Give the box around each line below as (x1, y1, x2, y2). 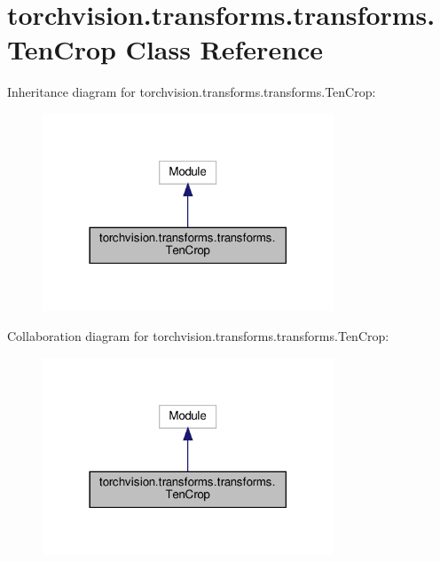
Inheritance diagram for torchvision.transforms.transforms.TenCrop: (7, 83, 376, 101)
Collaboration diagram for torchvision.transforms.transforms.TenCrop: (7, 327, 389, 344)
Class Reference (125, 31, 324, 67)
